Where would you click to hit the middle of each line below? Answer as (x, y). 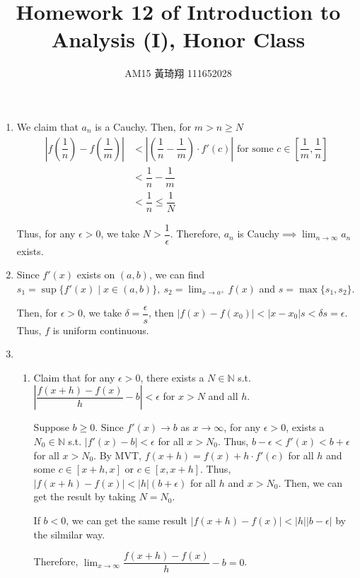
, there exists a (172, 377)
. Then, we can (310, 482)
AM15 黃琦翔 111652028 (178, 73)
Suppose (51, 427)
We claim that (47, 126)
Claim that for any (74, 377)
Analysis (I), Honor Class (178, 39)
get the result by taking (85, 496)
